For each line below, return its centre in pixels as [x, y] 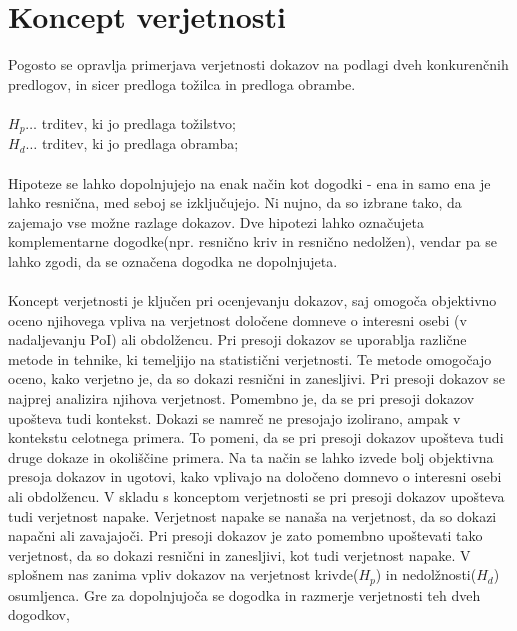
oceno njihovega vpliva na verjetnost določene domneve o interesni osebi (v [237, 319]
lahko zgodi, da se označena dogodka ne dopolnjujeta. [173, 260]
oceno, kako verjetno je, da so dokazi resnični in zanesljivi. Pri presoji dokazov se [256, 378]
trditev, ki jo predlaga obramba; [140, 143]
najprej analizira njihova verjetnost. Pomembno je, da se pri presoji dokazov [241, 398]
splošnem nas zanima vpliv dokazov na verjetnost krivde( [183, 574]
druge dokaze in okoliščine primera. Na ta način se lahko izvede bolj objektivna [251, 456]
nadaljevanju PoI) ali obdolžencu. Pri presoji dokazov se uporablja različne [237, 339]
